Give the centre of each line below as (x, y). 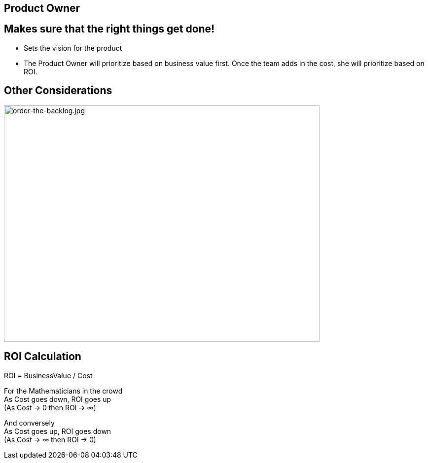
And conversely (29, 423)
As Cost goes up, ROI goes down (58, 431)
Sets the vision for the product (73, 48)
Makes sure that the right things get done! (109, 29)
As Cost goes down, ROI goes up (58, 399)
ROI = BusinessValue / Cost (48, 375)
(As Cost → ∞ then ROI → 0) (50, 439)
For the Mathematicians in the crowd (63, 391)
